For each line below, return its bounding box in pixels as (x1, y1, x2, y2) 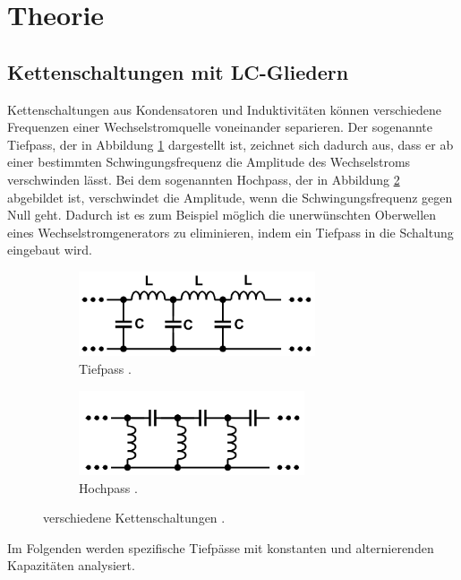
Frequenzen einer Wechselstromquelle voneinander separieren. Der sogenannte (7, 117, 433, 136)
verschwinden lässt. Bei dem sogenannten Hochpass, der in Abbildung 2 (7, 169, 400, 188)
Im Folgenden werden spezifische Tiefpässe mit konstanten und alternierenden (7, 538, 434, 557)
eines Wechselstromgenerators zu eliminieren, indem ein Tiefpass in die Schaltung (7, 222, 454, 241)
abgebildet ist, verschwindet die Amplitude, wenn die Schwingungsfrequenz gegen (7, 187, 453, 206)
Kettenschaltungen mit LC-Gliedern (7, 57, 349, 85)
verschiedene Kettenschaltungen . (43, 508, 226, 527)
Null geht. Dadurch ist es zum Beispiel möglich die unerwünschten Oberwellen (7, 205, 437, 224)
